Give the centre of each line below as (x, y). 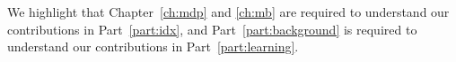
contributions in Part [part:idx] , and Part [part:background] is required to (212, 29)
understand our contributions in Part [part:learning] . (153, 46)
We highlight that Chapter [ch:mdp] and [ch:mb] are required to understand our (228, 12)
